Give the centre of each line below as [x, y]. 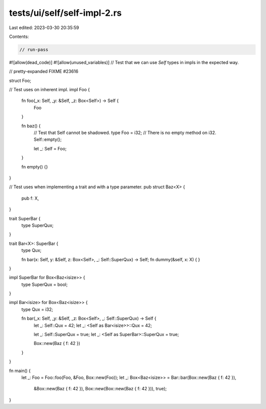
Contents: [19, 36]
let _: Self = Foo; [50, 148]
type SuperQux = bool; [45, 284]
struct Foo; [20, 80]
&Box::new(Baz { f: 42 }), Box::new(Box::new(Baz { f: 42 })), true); [100, 389]
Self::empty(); [48, 139]
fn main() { [20, 371]
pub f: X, [30, 198]
